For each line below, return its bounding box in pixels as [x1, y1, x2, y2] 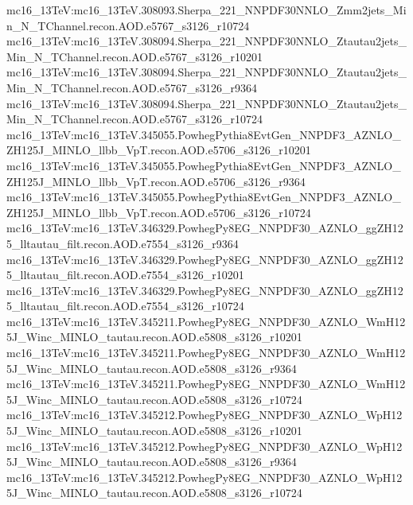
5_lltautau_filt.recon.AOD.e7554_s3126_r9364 [6, 235, 239, 251]
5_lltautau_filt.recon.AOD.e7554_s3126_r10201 [6, 266, 244, 283]
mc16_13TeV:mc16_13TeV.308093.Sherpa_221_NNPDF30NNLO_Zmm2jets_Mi [6, 2, 407, 17]
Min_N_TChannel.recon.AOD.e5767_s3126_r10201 [6, 48, 263, 64]
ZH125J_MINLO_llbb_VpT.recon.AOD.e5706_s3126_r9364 [6, 173, 306, 189]
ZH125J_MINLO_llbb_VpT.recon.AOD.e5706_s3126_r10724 [6, 204, 311, 220]
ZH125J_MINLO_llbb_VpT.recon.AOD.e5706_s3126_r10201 [6, 142, 311, 158]
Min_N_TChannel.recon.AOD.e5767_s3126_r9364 [6, 79, 257, 95]
